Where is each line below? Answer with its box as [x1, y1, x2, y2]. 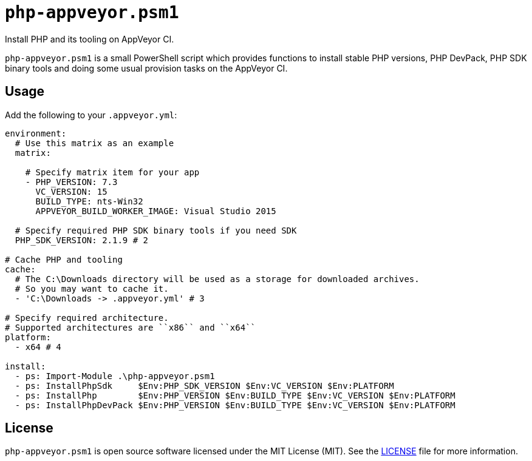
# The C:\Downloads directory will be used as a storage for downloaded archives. [15, 274, 420, 284]
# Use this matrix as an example [15, 138, 174, 148]
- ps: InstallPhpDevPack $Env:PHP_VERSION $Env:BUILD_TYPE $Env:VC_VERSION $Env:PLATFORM [15, 400, 455, 410]
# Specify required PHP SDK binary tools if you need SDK [15, 225, 297, 235]
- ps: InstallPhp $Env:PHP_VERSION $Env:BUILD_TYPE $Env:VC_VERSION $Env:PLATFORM [15, 390, 455, 400]
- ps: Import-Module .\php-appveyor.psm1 [15, 371, 215, 381]
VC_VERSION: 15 [35, 186, 107, 197]
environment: [5, 128, 67, 138]
